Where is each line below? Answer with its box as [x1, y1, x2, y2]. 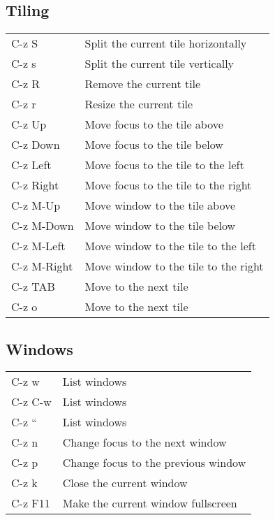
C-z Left [11, 157, 52, 173]
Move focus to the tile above [84, 116, 223, 133]
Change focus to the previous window [62, 454, 246, 471]
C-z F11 [11, 495, 50, 512]
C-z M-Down [11, 217, 74, 234]
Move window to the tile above [84, 197, 236, 214]
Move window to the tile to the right [84, 258, 264, 275]
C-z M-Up [11, 197, 61, 214]
